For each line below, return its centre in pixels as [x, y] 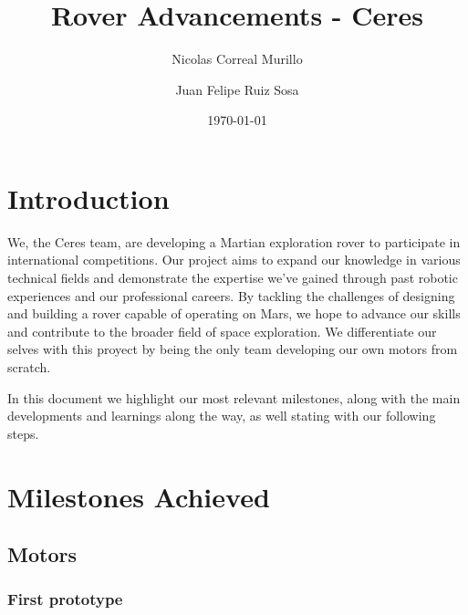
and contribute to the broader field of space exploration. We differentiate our [222, 331]
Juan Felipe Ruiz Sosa [237, 89]
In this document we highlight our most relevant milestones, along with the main [234, 397]
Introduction [88, 198]
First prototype [65, 599]
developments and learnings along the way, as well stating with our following [222, 416]
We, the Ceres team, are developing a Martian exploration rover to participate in [234, 241]
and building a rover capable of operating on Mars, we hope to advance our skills [234, 313]
